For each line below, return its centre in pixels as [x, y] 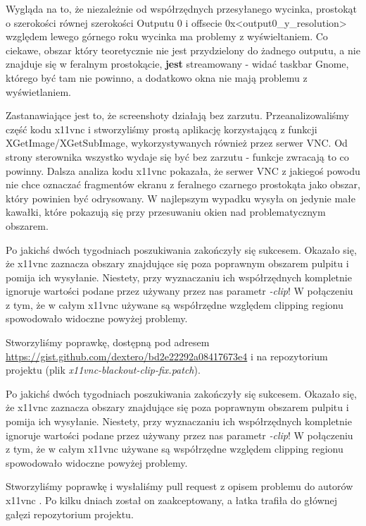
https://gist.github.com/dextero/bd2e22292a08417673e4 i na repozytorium [167, 356]
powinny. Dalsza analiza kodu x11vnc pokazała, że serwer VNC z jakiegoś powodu [183, 170]
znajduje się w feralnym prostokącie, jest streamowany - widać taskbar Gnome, [177, 64]
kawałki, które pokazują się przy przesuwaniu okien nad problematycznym [166, 212]
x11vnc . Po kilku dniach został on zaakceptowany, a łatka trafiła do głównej [172, 500]
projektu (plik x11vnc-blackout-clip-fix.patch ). [103, 370]
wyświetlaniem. [39, 91]
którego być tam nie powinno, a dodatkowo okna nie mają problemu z [157, 77]
